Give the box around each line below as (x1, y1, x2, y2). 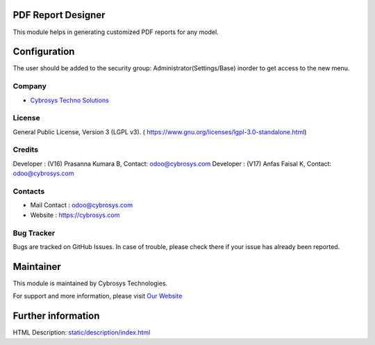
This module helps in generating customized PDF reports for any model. (12, 28, 219, 36)
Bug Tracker (12, 228, 56, 238)
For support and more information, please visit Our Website (12, 292, 183, 300)
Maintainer (12, 261, 62, 273)
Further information (12, 310, 100, 322)
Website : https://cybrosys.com (30, 211, 120, 219)
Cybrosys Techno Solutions (30, 96, 109, 104)
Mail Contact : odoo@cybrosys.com (30, 201, 133, 209)
